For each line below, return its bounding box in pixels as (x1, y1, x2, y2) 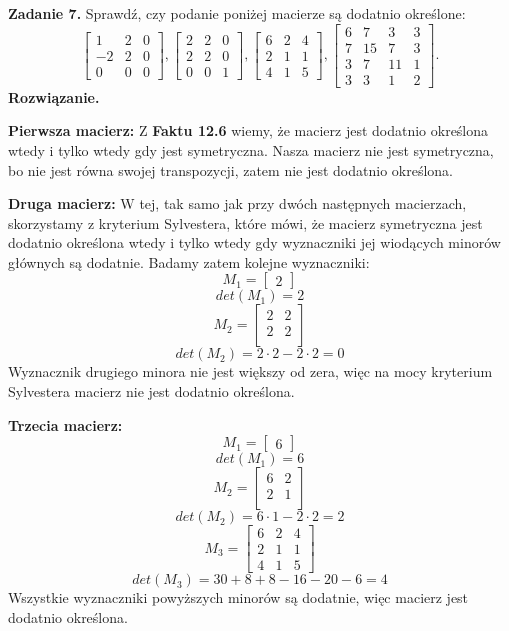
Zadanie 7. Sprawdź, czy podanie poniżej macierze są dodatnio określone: (8, 3, 466, 23)
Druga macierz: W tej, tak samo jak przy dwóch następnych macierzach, (8, 193, 467, 214)
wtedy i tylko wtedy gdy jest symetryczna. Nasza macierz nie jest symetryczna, (8, 139, 494, 160)
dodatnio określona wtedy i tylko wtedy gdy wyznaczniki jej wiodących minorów (8, 232, 501, 253)
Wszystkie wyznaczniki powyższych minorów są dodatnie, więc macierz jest (8, 587, 469, 608)
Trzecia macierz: (8, 414, 123, 435)
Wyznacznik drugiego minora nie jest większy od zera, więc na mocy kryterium (8, 361, 493, 382)
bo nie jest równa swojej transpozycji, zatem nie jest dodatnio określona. (8, 159, 454, 180)
